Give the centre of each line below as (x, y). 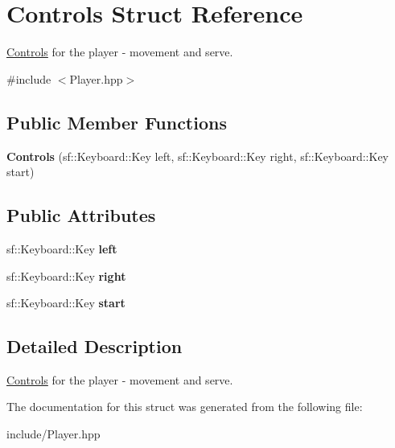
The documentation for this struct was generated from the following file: (185, 407)
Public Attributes (81, 215)
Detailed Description (95, 346)
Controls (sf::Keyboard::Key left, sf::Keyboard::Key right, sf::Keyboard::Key (197, 156)
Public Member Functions (117, 122)
